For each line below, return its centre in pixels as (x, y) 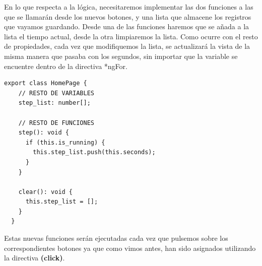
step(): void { (44, 133)
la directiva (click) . (35, 258)
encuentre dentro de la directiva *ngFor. (66, 66)
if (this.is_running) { (65, 142)
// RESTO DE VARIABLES (56, 93)
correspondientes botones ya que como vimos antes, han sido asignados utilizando (130, 248)
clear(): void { (46, 192)
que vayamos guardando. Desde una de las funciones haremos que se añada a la (127, 26)
